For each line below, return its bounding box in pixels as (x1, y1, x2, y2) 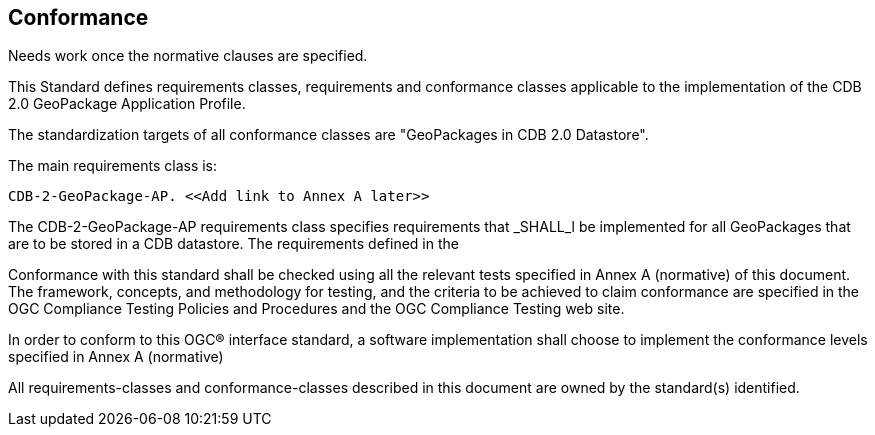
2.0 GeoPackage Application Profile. (8, 95, 246, 113)
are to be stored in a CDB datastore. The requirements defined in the (8, 235, 459, 253)
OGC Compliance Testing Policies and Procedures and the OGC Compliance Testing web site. (8, 300, 625, 318)
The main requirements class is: (8, 157, 218, 175)
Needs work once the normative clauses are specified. (8, 47, 368, 65)
